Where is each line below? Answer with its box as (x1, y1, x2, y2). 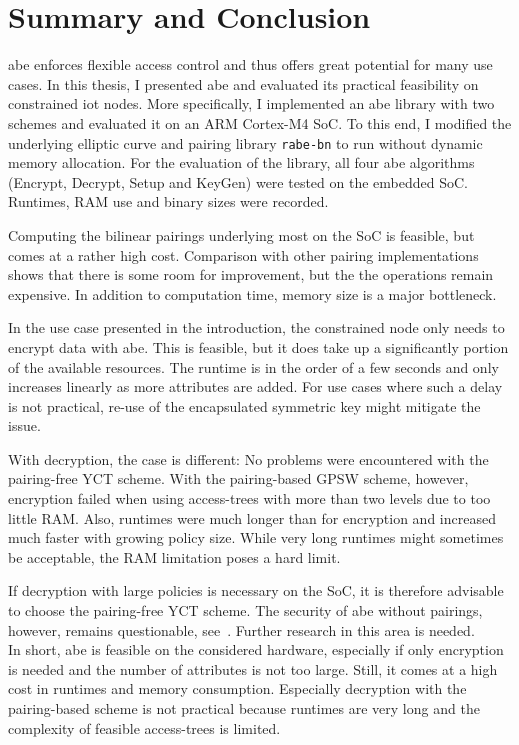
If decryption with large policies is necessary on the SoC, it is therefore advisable (8, 580, 504, 601)
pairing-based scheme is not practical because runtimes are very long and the (8, 698, 480, 718)
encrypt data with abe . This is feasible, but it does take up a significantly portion (8, 336, 509, 357)
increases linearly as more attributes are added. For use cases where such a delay (8, 376, 503, 397)
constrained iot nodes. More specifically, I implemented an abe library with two (8, 93, 495, 114)
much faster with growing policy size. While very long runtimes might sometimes (8, 527, 504, 548)
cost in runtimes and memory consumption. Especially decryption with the (8, 678, 467, 699)
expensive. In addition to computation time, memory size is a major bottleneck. (8, 283, 497, 304)
